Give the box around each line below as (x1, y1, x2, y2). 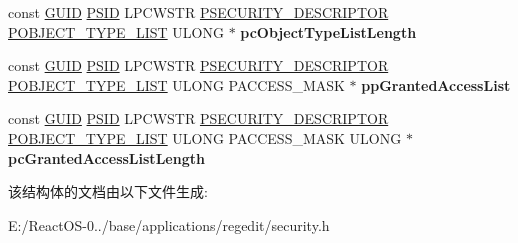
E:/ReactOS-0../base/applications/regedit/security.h (8, 214, 330, 235)
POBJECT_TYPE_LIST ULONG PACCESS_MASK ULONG (8, 127, 402, 148)
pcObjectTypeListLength (240, 21, 417, 42)
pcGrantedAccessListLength (8, 147, 205, 168)
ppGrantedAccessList (361, 74, 511, 95)
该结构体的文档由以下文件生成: (8, 181, 208, 202)
